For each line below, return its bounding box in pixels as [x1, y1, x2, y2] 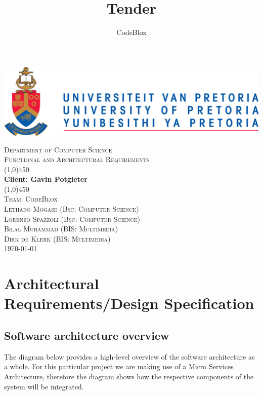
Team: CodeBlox [4, 193, 58, 204]
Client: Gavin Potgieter [4, 174, 87, 184]
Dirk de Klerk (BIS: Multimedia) [4, 233, 111, 244]
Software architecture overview [4, 327, 169, 343]
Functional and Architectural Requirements [4, 154, 150, 165]
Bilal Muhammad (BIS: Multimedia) [4, 223, 118, 234]
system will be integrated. [4, 381, 84, 391]
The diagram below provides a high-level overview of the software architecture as [4, 351, 255, 362]
